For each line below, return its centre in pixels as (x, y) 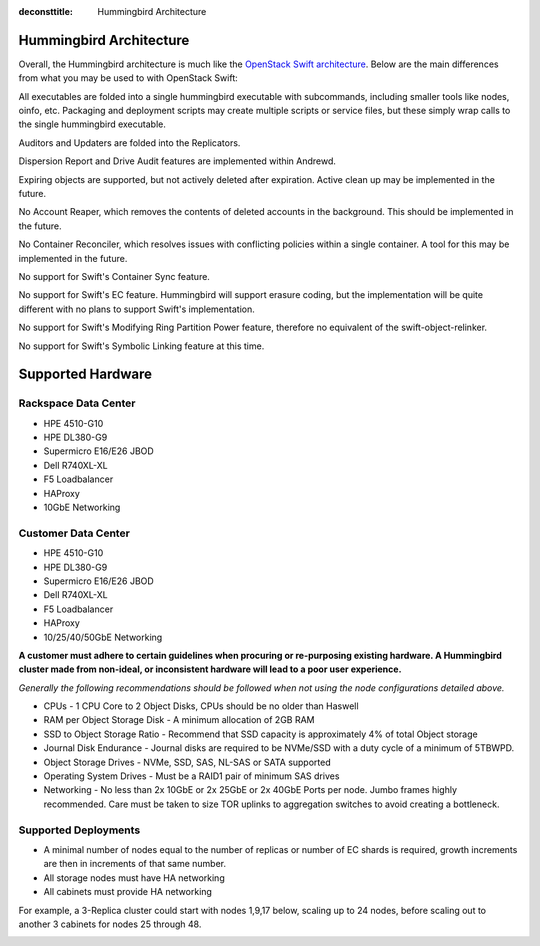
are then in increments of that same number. (135, 864)
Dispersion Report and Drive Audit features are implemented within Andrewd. (177, 161)
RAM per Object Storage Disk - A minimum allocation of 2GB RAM (179, 720)
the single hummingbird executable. (92, 124)
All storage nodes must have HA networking (134, 877)
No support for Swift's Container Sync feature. (114, 276)
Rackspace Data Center (77, 403)
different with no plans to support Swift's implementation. (136, 309)
